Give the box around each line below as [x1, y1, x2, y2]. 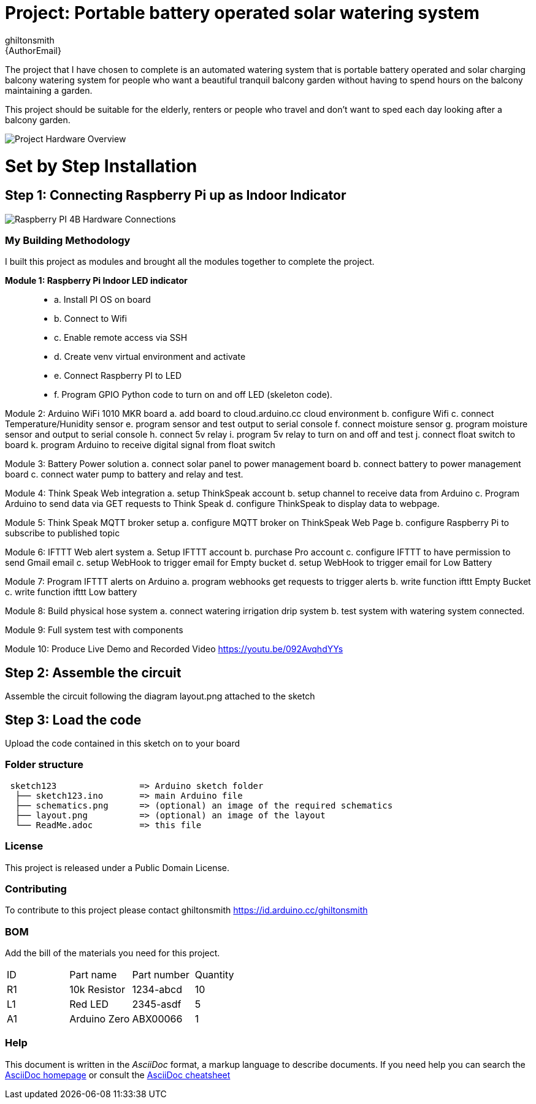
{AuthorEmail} [5, 45, 61, 56]
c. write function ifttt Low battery [5, 587, 137, 598]
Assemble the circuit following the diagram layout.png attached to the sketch [5, 691, 315, 702]
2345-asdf [132, 998, 182, 1011]
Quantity [194, 969, 234, 981]
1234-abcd [132, 983, 182, 996]
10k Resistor [69, 983, 125, 996]
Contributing [5, 882, 67, 895]
